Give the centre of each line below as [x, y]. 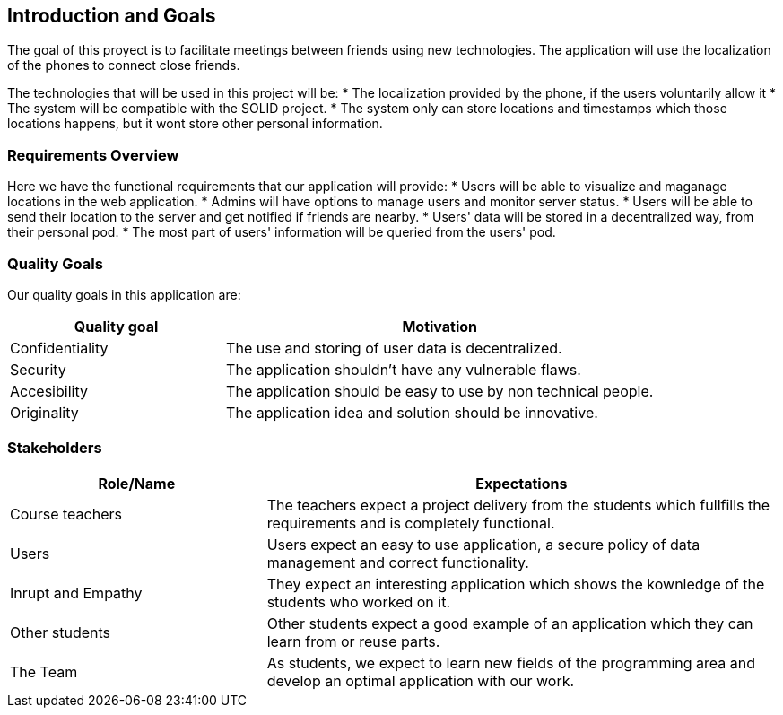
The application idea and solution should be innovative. [412, 412]
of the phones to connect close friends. [124, 65]
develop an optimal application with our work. [421, 680]
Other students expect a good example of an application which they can [510, 623]
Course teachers [66, 514]
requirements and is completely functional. [411, 523]
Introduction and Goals [112, 16]
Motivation [440, 326]
